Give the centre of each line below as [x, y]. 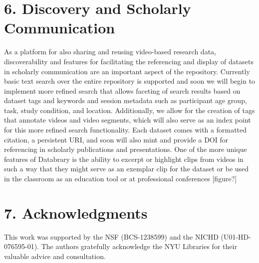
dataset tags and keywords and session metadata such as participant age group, [126, 100]
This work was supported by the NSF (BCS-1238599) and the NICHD [111, 236]
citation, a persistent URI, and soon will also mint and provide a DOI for [116, 139]
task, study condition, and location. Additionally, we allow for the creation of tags [129, 110]
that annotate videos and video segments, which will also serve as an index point [128, 120]
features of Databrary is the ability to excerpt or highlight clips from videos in [124, 159]
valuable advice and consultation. [55, 256]
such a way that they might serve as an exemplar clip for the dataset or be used [127, 169]
